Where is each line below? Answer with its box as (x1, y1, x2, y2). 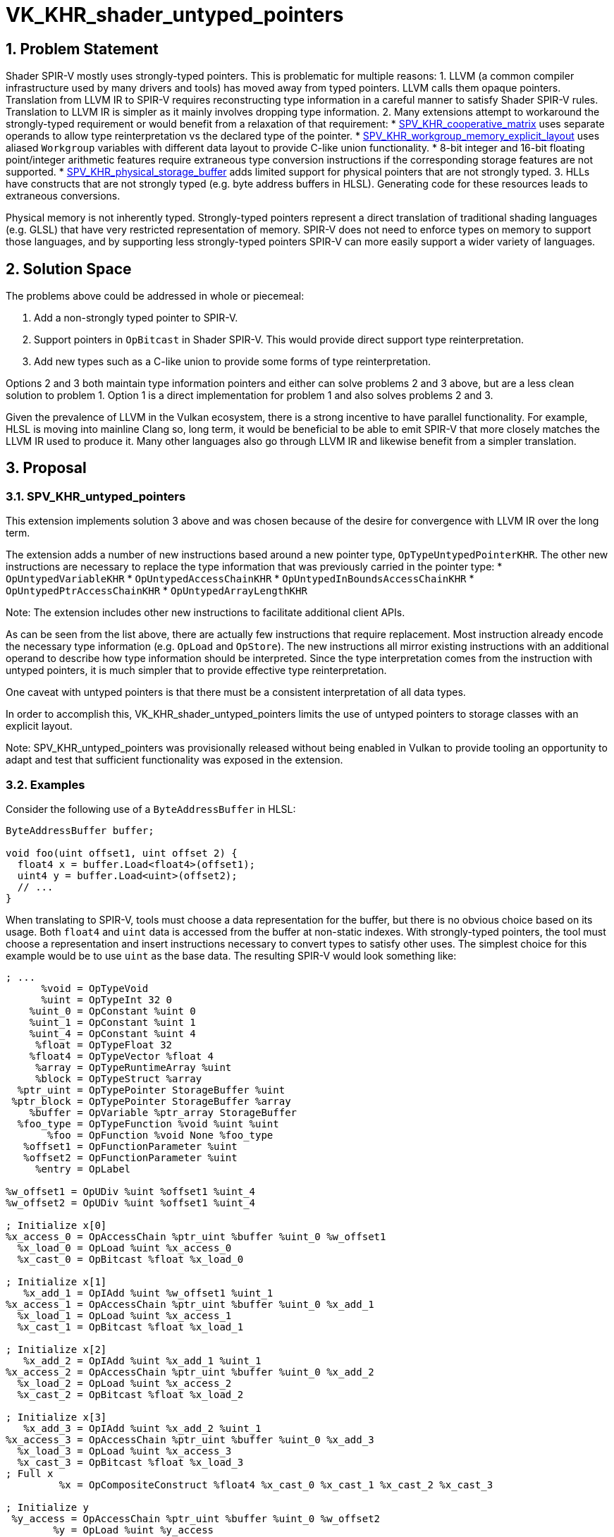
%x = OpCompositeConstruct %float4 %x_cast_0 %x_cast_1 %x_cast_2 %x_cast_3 (59, 1478, 493, 1490)
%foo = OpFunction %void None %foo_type (47, 1129, 274, 1141)
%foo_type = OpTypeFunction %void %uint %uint (17, 1117, 279, 1129)
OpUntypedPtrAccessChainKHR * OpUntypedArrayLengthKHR (6, 584, 307, 597)
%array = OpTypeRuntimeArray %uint (35, 1061, 232, 1073)
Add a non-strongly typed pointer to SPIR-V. (34, 312, 238, 324)
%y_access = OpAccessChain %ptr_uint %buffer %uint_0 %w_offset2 (11, 1512, 381, 1524)
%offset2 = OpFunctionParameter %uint (23, 1151, 238, 1163)
